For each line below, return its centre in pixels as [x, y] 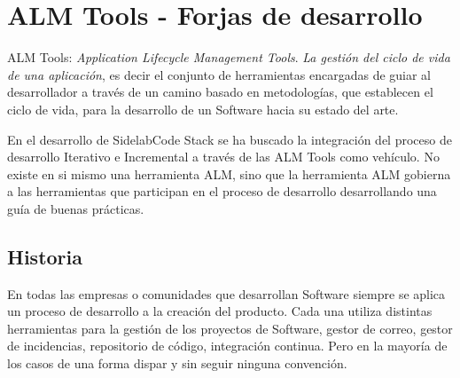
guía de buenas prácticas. [76, 208]
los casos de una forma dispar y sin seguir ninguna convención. [177, 363]
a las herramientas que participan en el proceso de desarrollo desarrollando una [222, 191]
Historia [45, 256]
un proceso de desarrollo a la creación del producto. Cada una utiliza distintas [220, 311]
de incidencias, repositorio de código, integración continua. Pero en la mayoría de [227, 346]
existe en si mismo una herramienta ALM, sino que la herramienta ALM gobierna [229, 173]
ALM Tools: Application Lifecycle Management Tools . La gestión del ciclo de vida [229, 57]
